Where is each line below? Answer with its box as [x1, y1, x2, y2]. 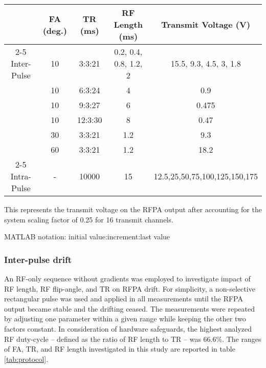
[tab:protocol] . [4, 353, 49, 364]
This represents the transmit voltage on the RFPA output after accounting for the [4, 204, 262, 214]
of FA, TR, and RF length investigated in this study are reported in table [4, 343, 235, 354]
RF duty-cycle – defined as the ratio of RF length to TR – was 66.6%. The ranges [4, 333, 261, 344]
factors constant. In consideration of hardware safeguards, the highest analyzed [4, 323, 252, 334]
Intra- [10, 170, 31, 182]
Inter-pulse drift [4, 253, 72, 265]
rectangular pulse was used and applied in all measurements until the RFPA [4, 293, 243, 304]
